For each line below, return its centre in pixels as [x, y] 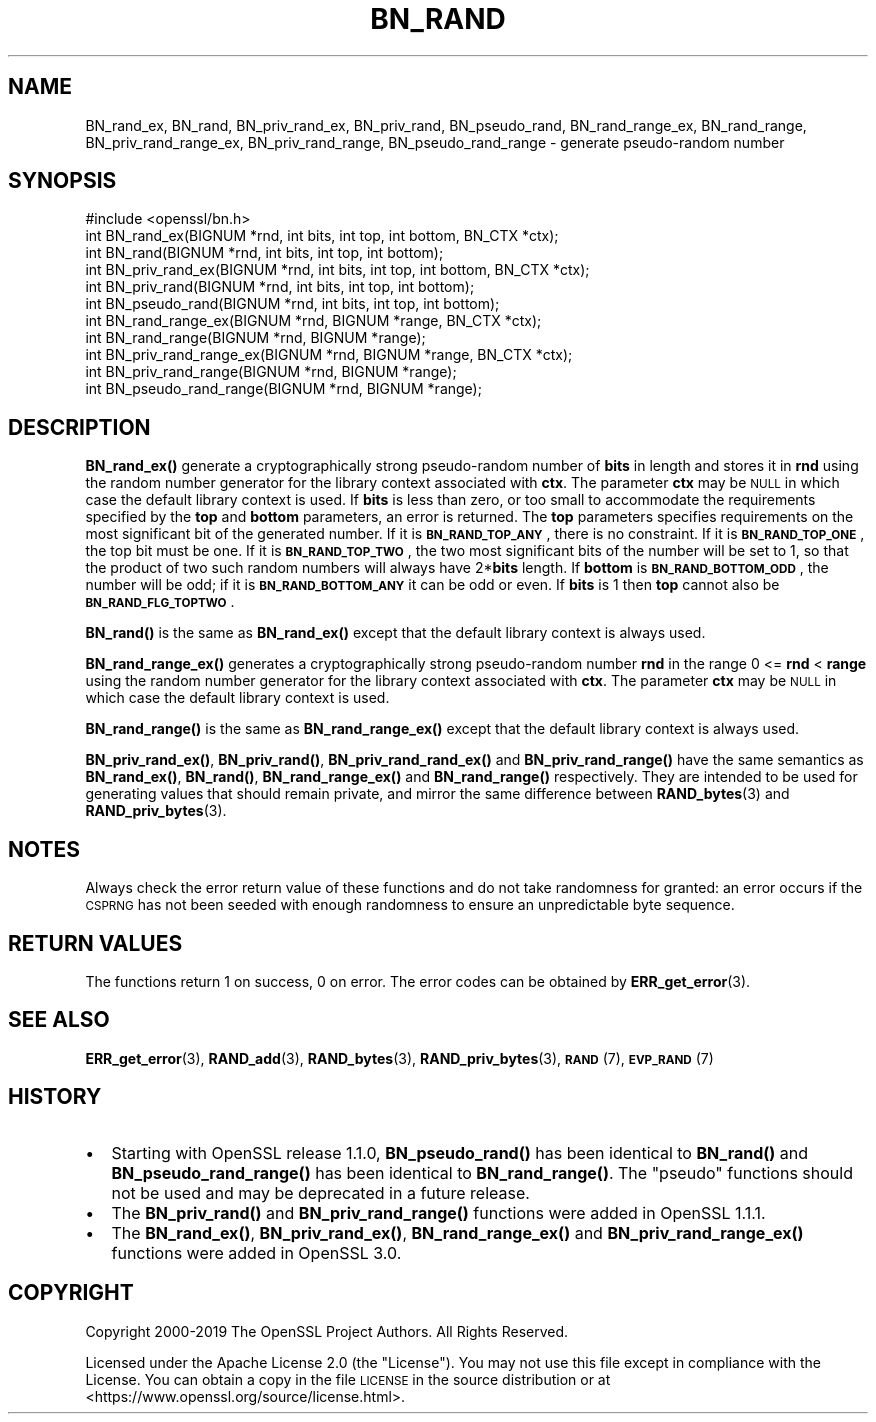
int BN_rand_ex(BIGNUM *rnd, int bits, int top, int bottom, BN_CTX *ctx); [322, 236]
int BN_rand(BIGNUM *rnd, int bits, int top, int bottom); [264, 253]
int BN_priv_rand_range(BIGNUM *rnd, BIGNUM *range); [271, 372]
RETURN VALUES [95, 943]
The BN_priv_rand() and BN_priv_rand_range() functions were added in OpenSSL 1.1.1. [438, 1212]
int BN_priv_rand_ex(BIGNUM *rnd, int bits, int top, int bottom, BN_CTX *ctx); [337, 270]
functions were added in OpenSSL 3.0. [256, 1252]
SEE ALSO [59, 1020]
